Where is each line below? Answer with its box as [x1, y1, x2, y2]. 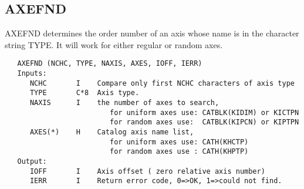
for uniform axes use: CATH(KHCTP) [109, 137, 249, 146]
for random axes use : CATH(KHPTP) [109, 147, 249, 156]
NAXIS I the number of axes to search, [29, 99, 219, 107]
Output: [17, 157, 47, 166]
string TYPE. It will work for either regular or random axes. [5, 38, 223, 50]
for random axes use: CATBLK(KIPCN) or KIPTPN [109, 118, 299, 127]
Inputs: [17, 69, 47, 78]
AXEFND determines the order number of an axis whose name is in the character [5, 27, 299, 39]
